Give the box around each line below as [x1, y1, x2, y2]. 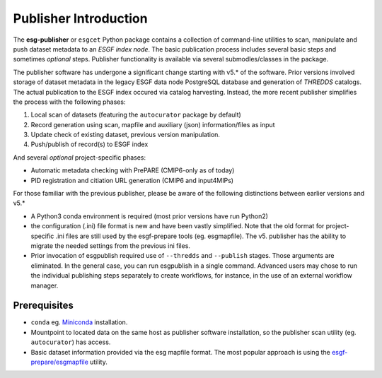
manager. [30, 281, 59, 290]
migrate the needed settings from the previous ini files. [30, 241, 191, 250]
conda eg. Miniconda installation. [30, 318, 128, 326]
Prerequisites [13, 300, 74, 312]
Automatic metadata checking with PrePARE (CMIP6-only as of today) [30, 166, 235, 175]
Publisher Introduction [13, 11, 148, 26]
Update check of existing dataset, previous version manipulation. [30, 131, 221, 139]
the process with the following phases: [13, 98, 126, 106]
